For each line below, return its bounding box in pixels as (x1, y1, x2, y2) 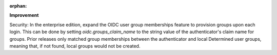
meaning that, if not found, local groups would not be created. (9, 43, 141, 49)
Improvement (9, 12, 39, 18)
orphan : (9, 3, 27, 9)
